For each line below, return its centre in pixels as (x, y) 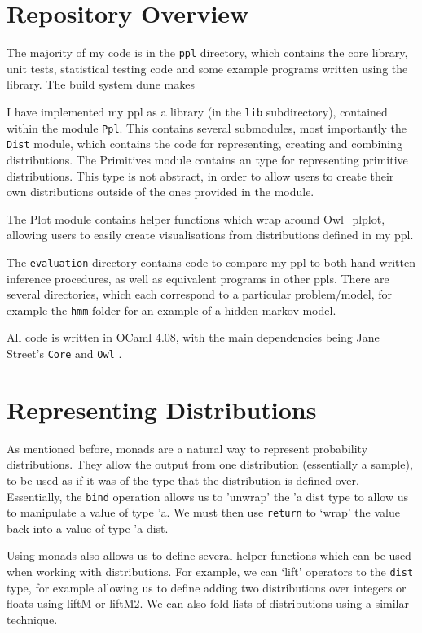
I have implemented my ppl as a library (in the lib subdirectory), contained (197, 111)
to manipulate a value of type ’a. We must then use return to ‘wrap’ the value (203, 512)
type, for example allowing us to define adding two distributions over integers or (207, 587)
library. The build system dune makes (101, 84)
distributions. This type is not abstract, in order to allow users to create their (200, 175)
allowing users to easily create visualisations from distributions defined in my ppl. (210, 235)
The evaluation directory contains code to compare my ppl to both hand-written (211, 262)
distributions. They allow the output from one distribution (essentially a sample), (210, 464)
